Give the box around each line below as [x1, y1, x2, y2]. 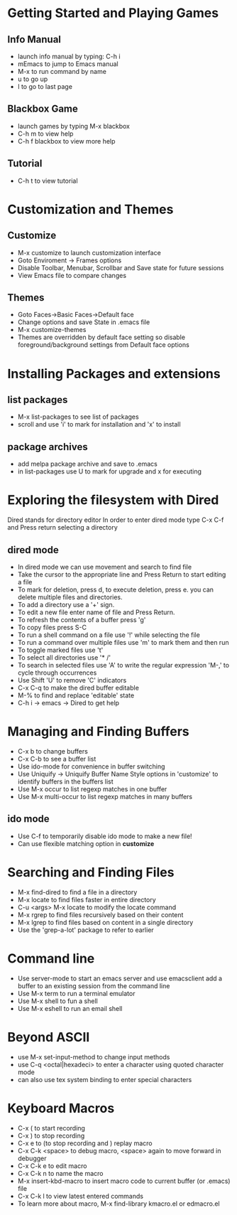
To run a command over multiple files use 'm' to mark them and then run [17, 638, 229, 646]
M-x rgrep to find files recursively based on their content [17, 910, 184, 919]
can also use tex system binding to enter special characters [17, 1075, 192, 1083]
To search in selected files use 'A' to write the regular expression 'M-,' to [17, 661, 229, 669]
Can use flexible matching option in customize [17, 839, 155, 847]
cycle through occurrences [17, 668, 97, 677]
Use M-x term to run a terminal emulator [17, 989, 136, 997]
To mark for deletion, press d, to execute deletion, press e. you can [17, 585, 214, 594]
